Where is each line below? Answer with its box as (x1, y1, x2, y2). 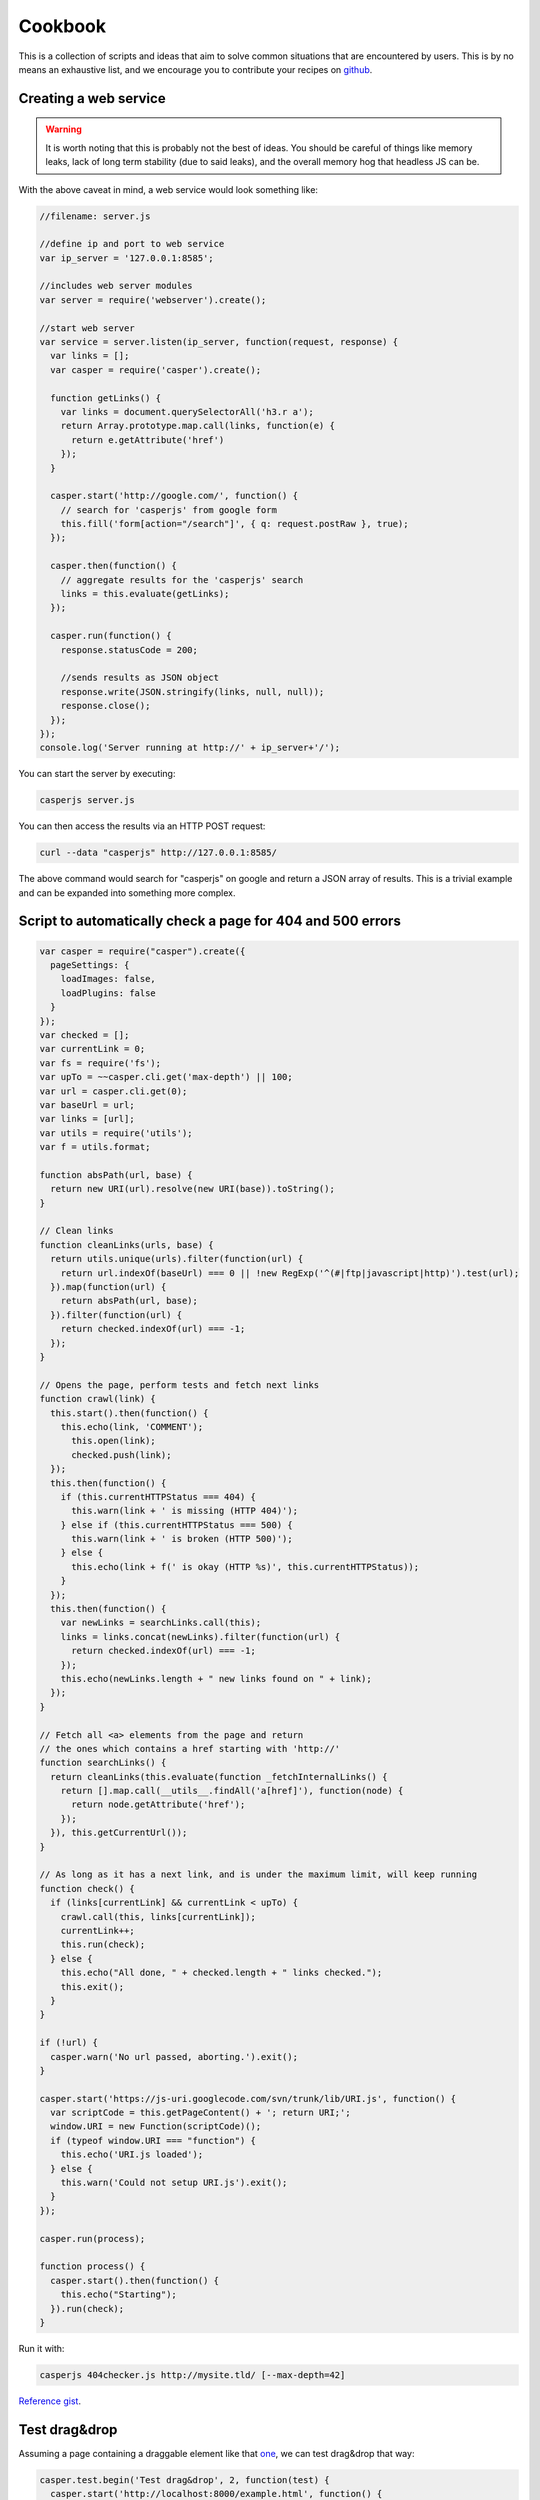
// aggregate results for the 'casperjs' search (60, 574, 304, 585)
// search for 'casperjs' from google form (60, 504, 277, 515)
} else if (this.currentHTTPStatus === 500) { (60, 1519, 294, 1530)
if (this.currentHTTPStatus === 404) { (60, 1491, 257, 1502)
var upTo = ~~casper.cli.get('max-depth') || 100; (39, 1071, 294, 1083)
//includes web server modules (39, 280, 194, 292)
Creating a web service (18, 90, 166, 107)
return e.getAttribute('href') (71, 434, 225, 445)
